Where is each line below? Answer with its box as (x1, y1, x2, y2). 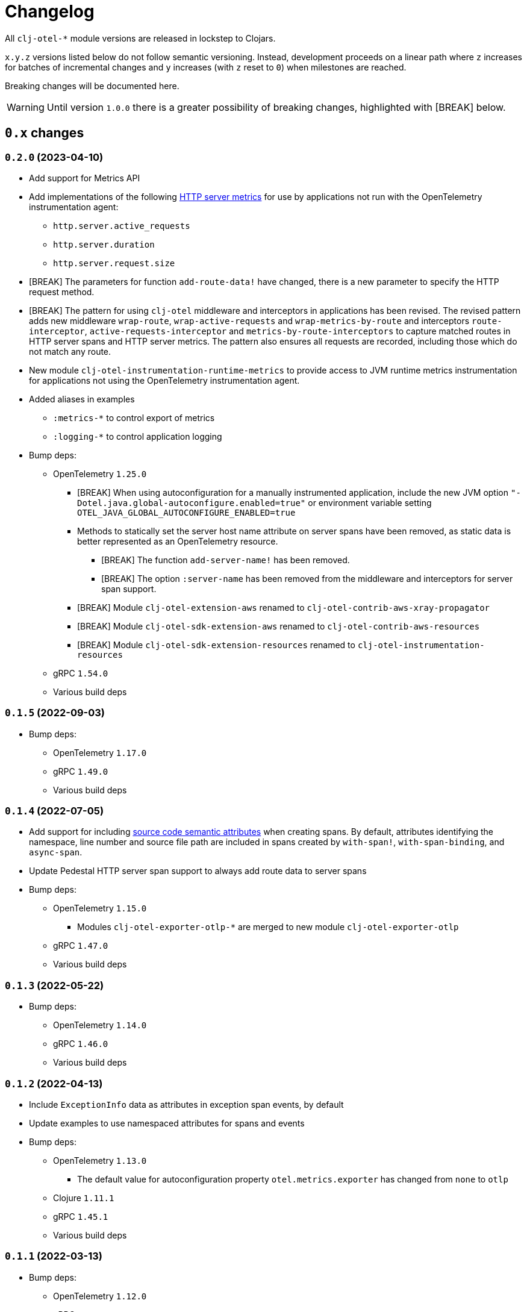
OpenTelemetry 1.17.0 (53, 747, 147, 758)
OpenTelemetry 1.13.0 (53, 1155, 147, 1166)
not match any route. (29, 346, 111, 357)
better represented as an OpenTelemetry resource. (77, 536, 278, 546)
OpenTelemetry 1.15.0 (53, 903, 147, 914)
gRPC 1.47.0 (53, 940, 108, 951)
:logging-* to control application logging (53, 431, 222, 442)
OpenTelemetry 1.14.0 (53, 1020, 147, 1031)
